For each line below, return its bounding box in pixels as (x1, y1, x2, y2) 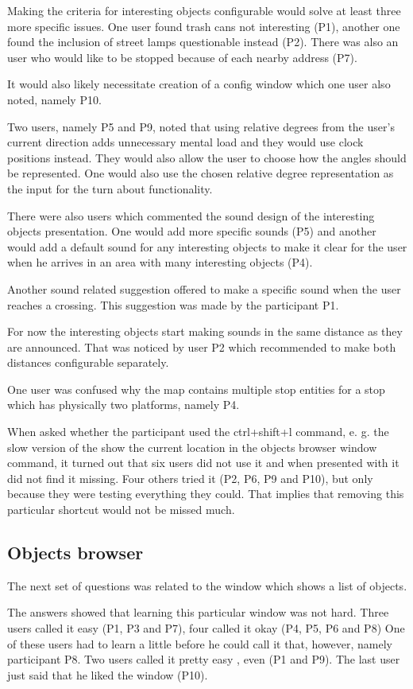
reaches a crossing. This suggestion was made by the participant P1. (7, 296, 339, 313)
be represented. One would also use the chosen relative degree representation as (7, 165, 394, 181)
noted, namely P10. (7, 91, 102, 107)
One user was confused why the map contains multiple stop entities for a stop (7, 380, 385, 397)
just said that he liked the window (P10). (7, 666, 208, 683)
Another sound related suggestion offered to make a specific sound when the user (7, 280, 401, 297)
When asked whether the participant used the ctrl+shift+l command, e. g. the (7, 423, 389, 440)
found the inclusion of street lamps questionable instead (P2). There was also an (7, 33, 399, 50)
